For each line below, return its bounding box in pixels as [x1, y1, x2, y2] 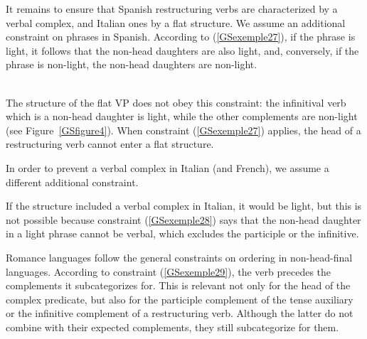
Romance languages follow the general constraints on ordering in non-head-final [6, 249, 353, 264]
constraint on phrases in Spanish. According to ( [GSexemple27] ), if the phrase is [6, 29, 356, 44]
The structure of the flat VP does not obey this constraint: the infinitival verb [6, 95, 346, 109]
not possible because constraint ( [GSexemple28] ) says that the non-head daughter [6, 212, 361, 227]
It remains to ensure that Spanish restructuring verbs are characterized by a [6, 1, 338, 16]
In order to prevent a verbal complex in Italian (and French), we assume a [6, 160, 329, 175]
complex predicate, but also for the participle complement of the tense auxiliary [6, 291, 353, 306]
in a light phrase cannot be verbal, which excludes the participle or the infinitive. [6, 226, 359, 241]
